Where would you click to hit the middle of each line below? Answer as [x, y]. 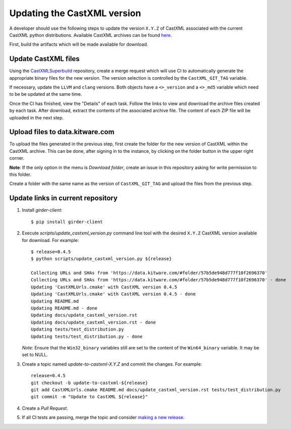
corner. [17, 158]
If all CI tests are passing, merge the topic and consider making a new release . [103, 417]
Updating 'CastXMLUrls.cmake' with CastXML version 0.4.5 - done [113, 294]
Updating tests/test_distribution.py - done [87, 336]
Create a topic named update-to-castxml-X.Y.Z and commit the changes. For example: [112, 364]
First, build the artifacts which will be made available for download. [79, 44]
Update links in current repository [64, 198]
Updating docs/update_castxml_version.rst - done [94, 322]
